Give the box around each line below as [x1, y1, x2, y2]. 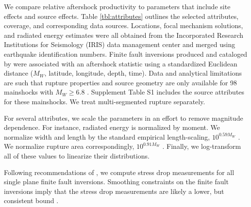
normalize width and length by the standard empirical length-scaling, [4, 131, 210, 142]
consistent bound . [4, 195, 59, 206]
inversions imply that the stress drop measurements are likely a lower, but [4, 186, 224, 196]
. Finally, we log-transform [162, 141, 241, 151]
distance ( [4, 68, 33, 78]
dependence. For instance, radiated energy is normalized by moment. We [4, 122, 220, 132]
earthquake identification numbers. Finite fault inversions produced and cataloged [4, 48, 248, 59]
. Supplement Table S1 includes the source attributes [87, 87, 245, 97]
